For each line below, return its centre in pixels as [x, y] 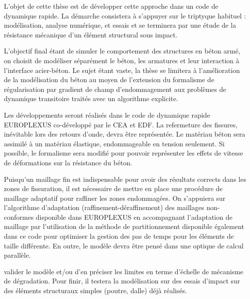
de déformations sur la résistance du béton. [68, 162]
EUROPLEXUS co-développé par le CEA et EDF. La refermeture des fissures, [121, 124]
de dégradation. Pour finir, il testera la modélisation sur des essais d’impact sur [122, 281]
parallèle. [17, 255]
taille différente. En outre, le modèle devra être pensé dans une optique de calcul [124, 245]
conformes [19, 217]
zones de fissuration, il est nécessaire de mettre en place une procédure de [113, 188]
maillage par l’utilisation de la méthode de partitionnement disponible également [124, 226]
